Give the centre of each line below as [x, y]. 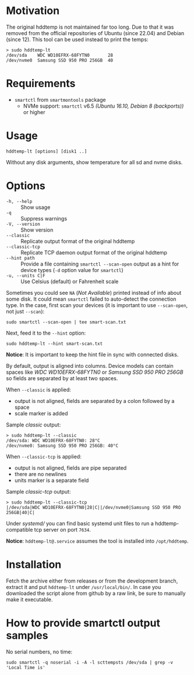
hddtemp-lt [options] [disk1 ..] [47, 151]
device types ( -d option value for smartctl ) [72, 270]
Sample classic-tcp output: [38, 491]
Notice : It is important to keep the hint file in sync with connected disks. [92, 354]
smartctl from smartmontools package [60, 99]
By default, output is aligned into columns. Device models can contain [90, 366]
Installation [34, 564]
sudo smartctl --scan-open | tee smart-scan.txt [66, 322]
